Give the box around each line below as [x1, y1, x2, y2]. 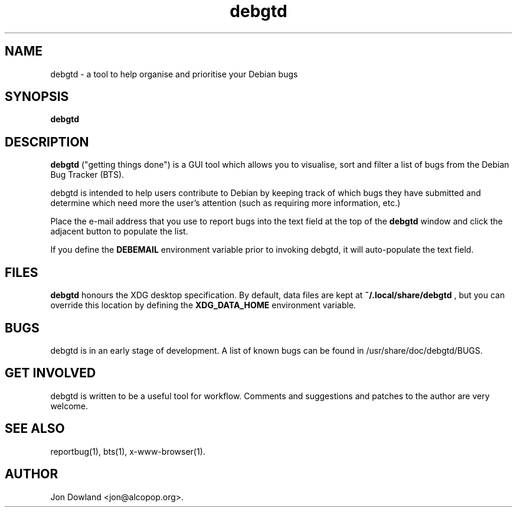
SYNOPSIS [5, 89, 69, 105]
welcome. [50, 400, 88, 411]
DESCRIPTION [5, 134, 89, 149]
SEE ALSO [5, 421, 65, 436]
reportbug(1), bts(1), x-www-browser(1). [50, 446, 205, 456]
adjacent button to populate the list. [50, 226, 188, 237]
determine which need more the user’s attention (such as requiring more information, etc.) [50, 198, 401, 208]
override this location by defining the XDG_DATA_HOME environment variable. [50, 300, 356, 311]
